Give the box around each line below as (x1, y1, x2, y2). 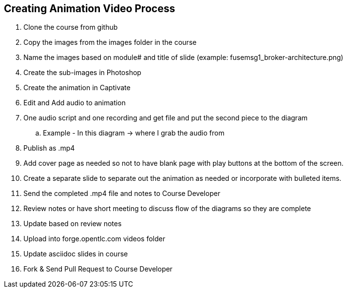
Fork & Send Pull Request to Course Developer (23, 265, 173, 273)
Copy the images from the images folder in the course (23, 38, 197, 47)
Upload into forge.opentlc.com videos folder (23, 234, 165, 243)
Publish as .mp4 (23, 144, 75, 153)
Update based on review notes (23, 219, 122, 228)
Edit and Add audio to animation (23, 98, 126, 107)
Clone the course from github (23, 23, 118, 32)
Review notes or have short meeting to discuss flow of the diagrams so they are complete (23, 204, 311, 213)
